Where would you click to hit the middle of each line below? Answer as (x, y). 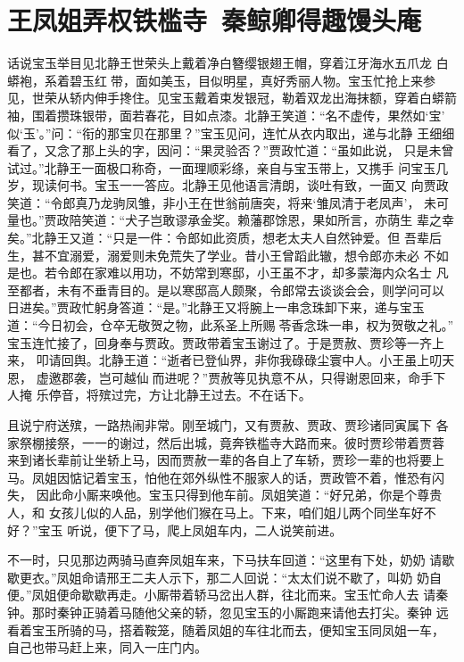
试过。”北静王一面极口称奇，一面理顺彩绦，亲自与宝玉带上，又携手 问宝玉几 (228, 167)
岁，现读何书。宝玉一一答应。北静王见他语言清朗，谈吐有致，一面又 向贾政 (228, 185)
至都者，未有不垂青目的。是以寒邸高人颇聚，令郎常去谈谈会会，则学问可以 (226, 290)
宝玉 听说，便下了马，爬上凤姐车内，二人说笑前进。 (190, 530)
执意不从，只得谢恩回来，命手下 (352, 377)
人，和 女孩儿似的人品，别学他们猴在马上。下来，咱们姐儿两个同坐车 (209, 512)
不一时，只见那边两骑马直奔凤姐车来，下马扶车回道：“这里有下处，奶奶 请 (225, 560)
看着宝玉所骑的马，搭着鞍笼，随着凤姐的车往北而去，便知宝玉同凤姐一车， (226, 629)
